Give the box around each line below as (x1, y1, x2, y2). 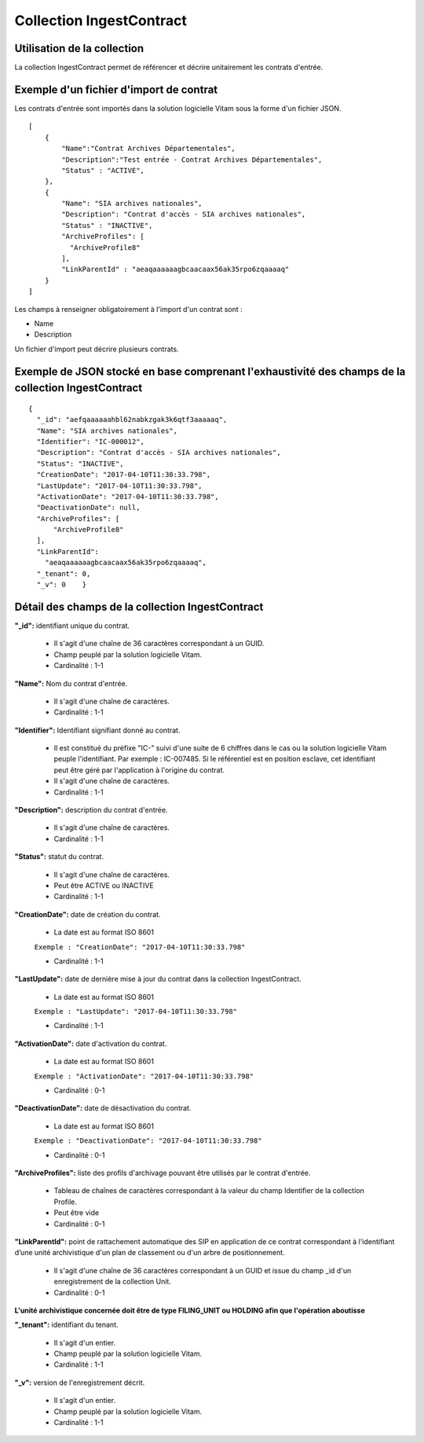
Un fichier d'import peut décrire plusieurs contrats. (14, 344, 180, 354)
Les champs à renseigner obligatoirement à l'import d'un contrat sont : (14, 304, 243, 314)
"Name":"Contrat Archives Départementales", (61, 144, 236, 153)
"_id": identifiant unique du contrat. (14, 621, 130, 630)
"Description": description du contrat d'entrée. (14, 806, 168, 815)
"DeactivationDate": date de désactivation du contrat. (14, 1103, 192, 1113)
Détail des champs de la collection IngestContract (14, 600, 264, 613)
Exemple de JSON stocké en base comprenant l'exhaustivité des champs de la (14, 365, 406, 378)
